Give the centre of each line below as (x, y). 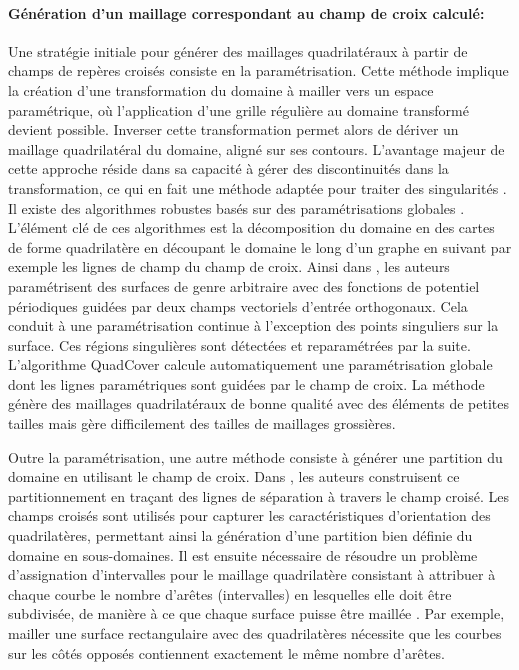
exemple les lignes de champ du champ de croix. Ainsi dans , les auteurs (229, 266)
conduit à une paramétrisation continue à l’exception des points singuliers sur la (253, 325)
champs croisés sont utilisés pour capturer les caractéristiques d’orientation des (249, 515)
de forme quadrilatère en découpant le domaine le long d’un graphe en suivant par (260, 246)
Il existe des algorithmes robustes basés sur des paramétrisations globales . (236, 207)
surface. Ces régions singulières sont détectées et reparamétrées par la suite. (239, 344)
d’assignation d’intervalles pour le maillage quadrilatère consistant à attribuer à (252, 574)
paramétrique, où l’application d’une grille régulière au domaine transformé (238, 109)
